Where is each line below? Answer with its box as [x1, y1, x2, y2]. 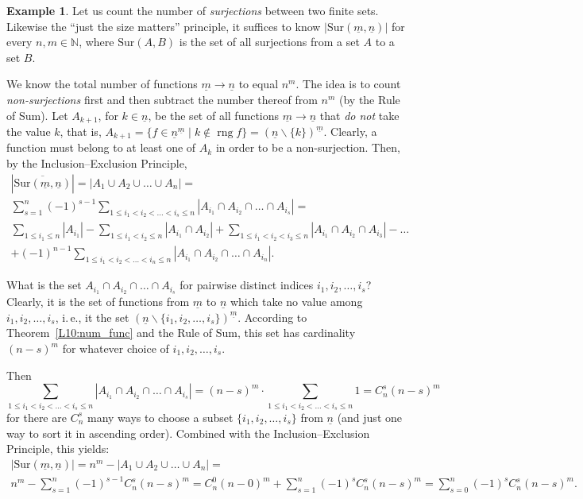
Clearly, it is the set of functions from [6, 293, 190, 310]
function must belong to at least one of [6, 139, 196, 156]
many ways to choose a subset [87, 408, 234, 425]
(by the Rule [338, 91, 400, 107]
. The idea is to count [295, 75, 401, 92]
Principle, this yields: [6, 440, 110, 457]
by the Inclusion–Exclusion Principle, [6, 155, 187, 172]
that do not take [319, 106, 400, 123]
